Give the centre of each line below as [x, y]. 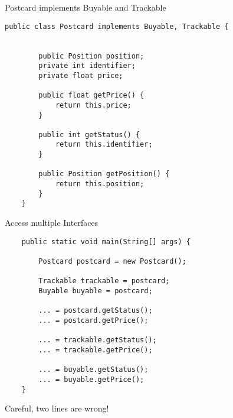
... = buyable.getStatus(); [93, 370]
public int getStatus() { [89, 135]
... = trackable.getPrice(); [96, 350]
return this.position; [100, 184]
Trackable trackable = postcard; [104, 281]
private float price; [81, 75]
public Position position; [91, 56]
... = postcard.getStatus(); [96, 311]
